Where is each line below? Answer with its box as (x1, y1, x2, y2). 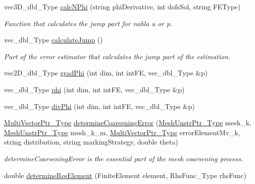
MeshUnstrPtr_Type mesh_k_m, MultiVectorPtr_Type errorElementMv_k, (4, 127, 240, 137)
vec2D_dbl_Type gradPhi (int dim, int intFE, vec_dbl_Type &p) (4, 68, 208, 78)
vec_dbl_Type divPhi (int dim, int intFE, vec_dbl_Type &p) (4, 101, 195, 111)
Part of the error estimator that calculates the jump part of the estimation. (4, 51, 231, 61)
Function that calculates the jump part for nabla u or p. (4, 18, 172, 28)
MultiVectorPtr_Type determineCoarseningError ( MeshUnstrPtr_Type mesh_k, (4, 117, 252, 128)
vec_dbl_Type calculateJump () (4, 35, 103, 45)
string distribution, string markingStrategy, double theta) (4, 137, 178, 147)
